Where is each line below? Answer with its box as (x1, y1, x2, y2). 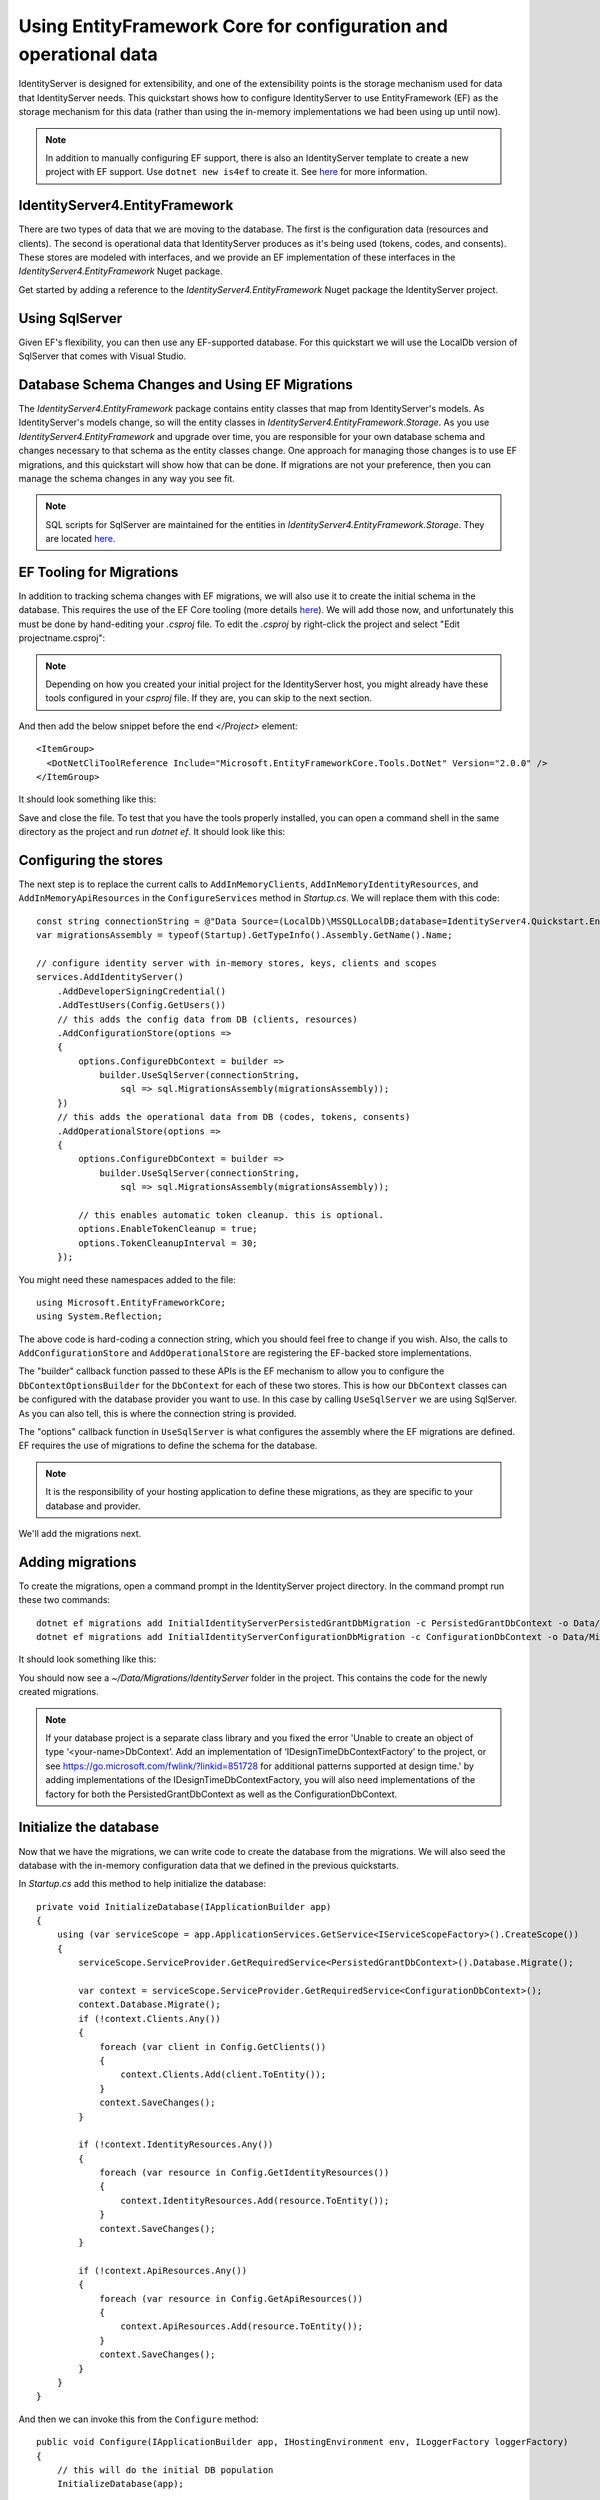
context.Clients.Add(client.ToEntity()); (120, 2069, 327, 2080)
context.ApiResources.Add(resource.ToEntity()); (120, 2321, 364, 2332)
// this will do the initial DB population (56, 2464, 274, 2475)
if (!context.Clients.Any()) (78, 2013, 222, 2024)
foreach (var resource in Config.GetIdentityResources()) (99, 2167, 390, 2179)
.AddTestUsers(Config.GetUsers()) (56, 1000, 227, 1011)
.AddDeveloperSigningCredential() (56, 985, 227, 997)
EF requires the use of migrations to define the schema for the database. (18, 1440, 318, 1452)
